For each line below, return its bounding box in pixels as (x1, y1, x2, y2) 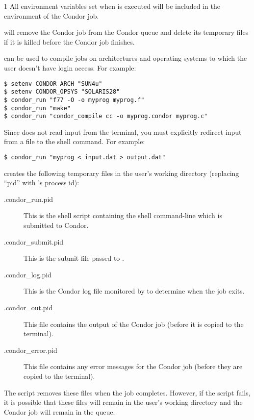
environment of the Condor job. (4, 10, 99, 21)
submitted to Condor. (24, 220, 89, 230)
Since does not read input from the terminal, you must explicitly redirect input (4, 126, 242, 137)
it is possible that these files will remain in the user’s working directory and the (4, 397, 243, 407)
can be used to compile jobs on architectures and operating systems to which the (4, 53, 247, 63)
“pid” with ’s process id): (4, 177, 79, 188)
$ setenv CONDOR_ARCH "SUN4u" (4, 80, 102, 87)
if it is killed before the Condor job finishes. (4, 36, 135, 47)
